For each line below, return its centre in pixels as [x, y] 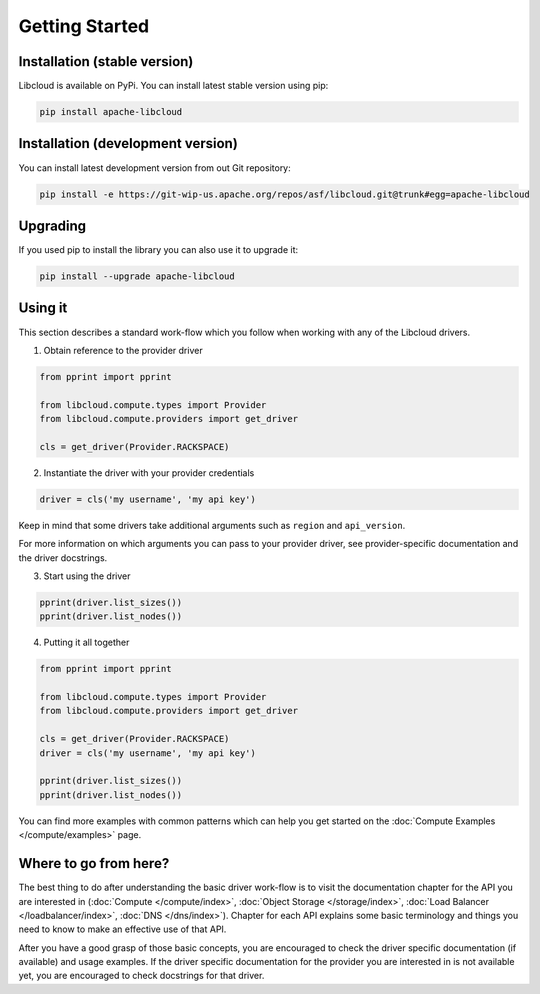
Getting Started [84, 26]
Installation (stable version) [106, 61]
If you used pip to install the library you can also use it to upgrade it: [158, 250]
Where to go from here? [94, 863]
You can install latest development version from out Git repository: [155, 167]
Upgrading [52, 225]
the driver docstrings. [63, 557]
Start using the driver [87, 576]
